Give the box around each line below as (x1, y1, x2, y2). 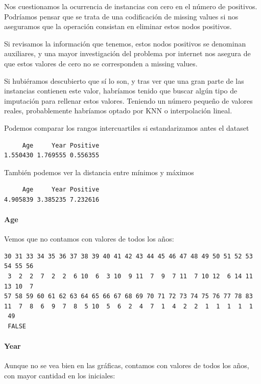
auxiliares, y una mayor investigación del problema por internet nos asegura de (4, 48, 251, 59)
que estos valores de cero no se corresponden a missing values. (4, 58, 198, 68)
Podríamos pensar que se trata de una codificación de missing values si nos (4, 11, 239, 21)
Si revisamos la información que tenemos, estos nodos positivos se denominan (4, 38, 246, 49)
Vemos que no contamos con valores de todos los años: (4, 233, 174, 244)
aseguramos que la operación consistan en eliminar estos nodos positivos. (4, 21, 232, 32)
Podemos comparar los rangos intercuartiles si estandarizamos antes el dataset (4, 122, 249, 133)
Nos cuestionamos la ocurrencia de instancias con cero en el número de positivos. (4, 1, 257, 11)
